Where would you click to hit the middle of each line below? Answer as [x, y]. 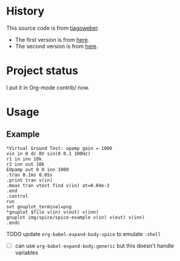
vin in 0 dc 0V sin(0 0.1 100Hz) [48, 154]
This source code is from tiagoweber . [53, 28]
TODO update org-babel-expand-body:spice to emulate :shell [84, 234]
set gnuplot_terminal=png [39, 207]
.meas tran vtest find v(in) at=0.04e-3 [58, 185]
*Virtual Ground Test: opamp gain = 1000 [59, 148]
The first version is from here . [52, 39]
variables [26, 253]
